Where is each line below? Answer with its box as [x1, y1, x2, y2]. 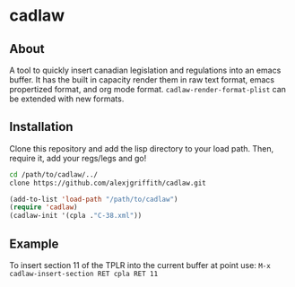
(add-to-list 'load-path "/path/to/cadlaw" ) [9, 195, 178, 204]
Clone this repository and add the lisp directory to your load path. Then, [9, 143, 274, 153]
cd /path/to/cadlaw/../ [9, 170, 99, 179]
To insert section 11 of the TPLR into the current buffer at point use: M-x [9, 260, 271, 270]
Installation [9, 119, 74, 135]
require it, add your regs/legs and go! [9, 152, 147, 163]
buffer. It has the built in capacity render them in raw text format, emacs [9, 74, 275, 85]
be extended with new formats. [9, 93, 125, 104]
